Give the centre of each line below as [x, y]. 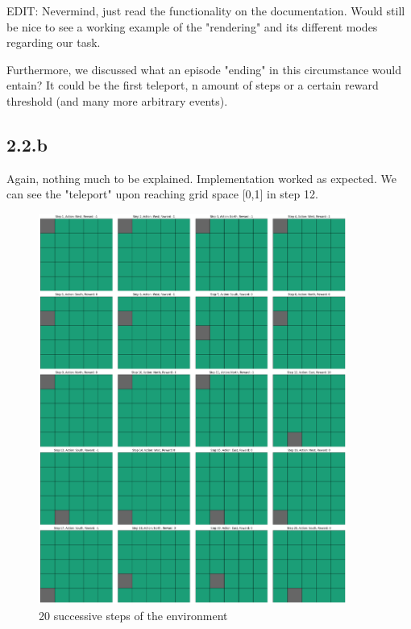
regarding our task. [54, 42]
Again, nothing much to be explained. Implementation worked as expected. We [201, 178]
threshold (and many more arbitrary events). [117, 100]
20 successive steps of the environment [133, 615]
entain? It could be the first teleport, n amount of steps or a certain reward [193, 85]
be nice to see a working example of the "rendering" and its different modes [192, 26]
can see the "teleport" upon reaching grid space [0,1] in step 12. [162, 194]
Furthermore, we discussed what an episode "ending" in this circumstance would [204, 69]
